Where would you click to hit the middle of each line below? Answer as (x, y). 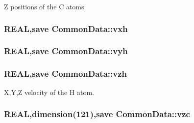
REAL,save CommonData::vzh (66, 74)
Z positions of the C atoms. (45, 6)
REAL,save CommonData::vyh (66, 51)
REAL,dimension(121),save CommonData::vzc (97, 114)
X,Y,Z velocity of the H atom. (49, 92)
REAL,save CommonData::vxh (66, 28)
